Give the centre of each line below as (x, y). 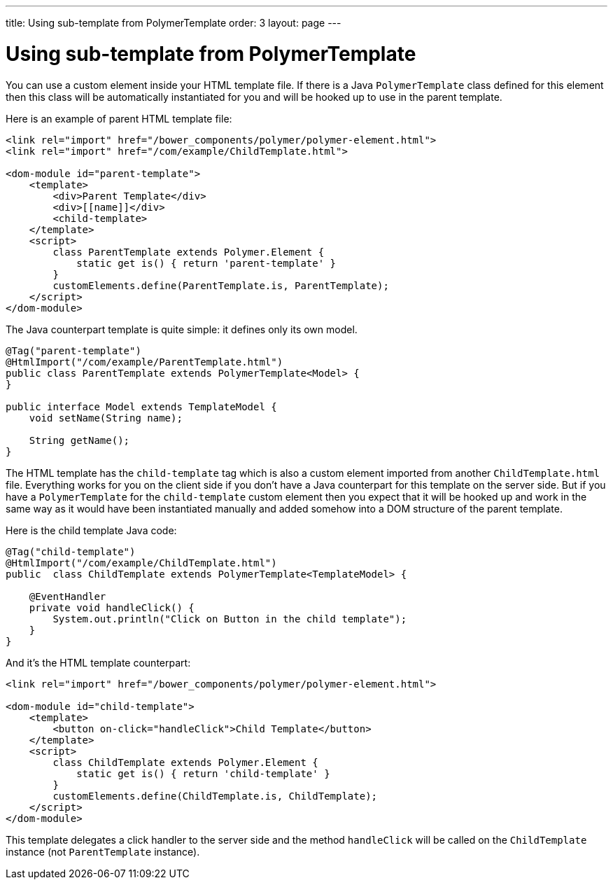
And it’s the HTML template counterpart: (98, 662)
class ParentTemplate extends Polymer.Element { (189, 252)
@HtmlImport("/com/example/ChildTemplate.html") (141, 563)
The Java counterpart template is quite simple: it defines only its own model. (182, 329)
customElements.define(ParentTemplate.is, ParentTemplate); (221, 285)
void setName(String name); (106, 418)
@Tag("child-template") (71, 551)
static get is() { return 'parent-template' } (206, 263)
